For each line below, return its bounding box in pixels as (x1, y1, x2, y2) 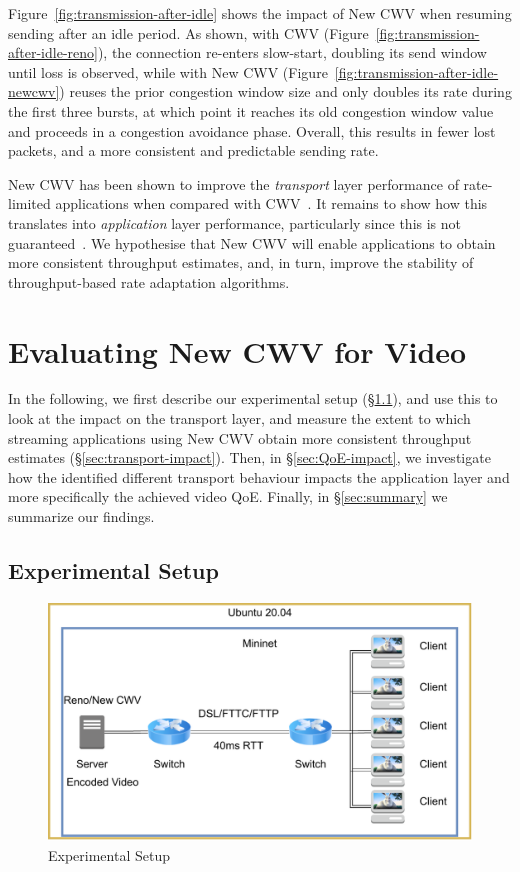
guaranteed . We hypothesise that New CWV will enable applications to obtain (8, 232, 496, 253)
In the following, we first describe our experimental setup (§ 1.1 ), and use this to (8, 388, 498, 409)
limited (8, 193, 51, 214)
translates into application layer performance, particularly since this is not (8, 212, 461, 233)
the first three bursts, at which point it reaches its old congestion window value (8, 100, 494, 121)
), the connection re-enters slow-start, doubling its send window (97, 42, 487, 63)
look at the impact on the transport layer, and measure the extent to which (8, 408, 471, 429)
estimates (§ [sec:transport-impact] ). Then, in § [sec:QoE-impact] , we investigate (8, 447, 491, 468)
